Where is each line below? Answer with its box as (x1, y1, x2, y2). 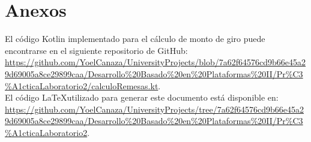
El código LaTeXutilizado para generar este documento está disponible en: (5, 91, 279, 104)
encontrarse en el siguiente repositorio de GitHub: (5, 44, 188, 56)
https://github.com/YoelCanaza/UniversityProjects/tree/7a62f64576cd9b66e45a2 (5, 102, 304, 115)
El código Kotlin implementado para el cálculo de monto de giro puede (5, 32, 265, 45)
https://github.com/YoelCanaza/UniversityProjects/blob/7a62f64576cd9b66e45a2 (5, 56, 306, 68)
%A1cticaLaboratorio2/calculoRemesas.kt (5, 79, 159, 92)
